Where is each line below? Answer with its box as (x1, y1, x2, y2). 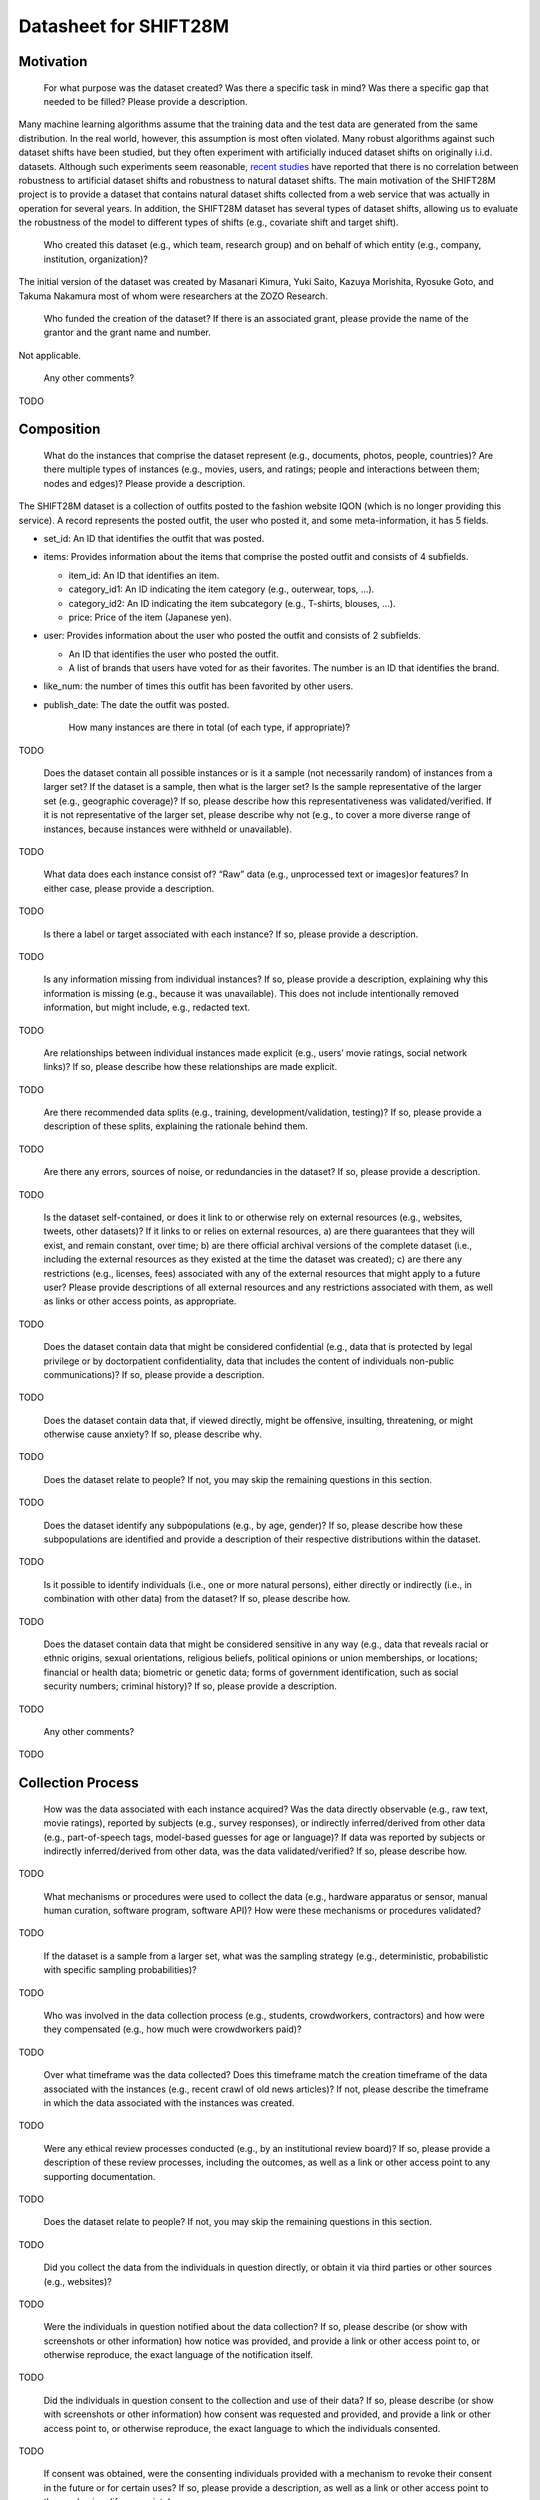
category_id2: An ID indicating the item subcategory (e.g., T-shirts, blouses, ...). (68, 597, 396, 609)
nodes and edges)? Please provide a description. (43, 477, 246, 489)
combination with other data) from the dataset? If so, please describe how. (43, 1593, 351, 1605)
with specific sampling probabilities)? (43, 1964, 197, 1976)
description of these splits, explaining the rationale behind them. (43, 1120, 309, 1132)
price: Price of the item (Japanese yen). (68, 611, 232, 623)
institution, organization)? (43, 253, 149, 265)
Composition (18, 421, 101, 438)
